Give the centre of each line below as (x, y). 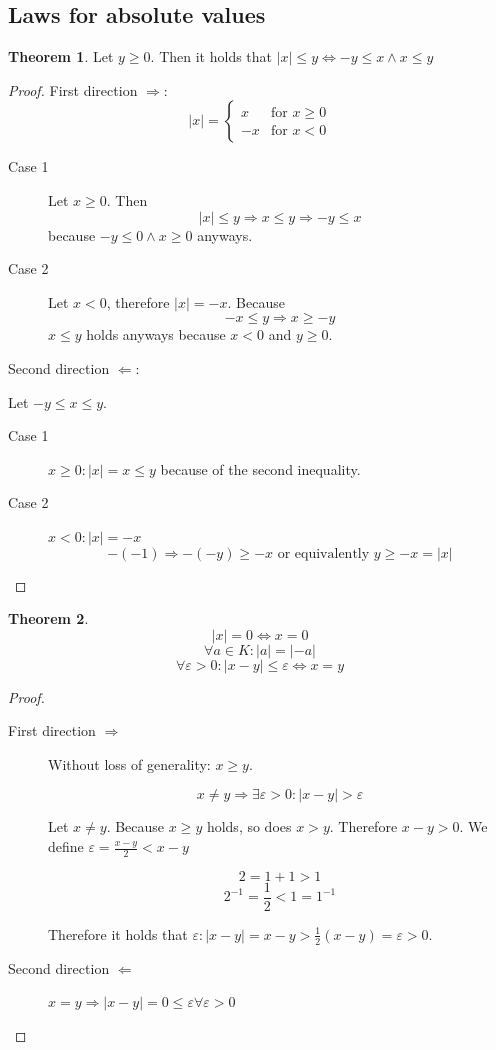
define (66, 846)
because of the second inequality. (260, 468)
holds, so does (249, 826)
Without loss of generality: (129, 763)
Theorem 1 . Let (61, 56)
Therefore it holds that (118, 933)
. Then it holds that (211, 56)
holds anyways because (156, 334)
